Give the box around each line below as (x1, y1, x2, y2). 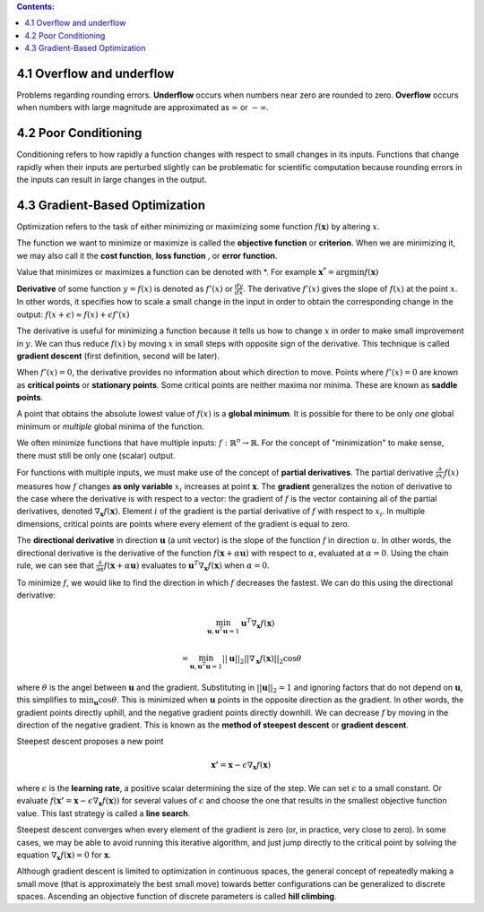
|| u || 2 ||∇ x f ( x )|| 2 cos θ (221, 654, 302, 666)
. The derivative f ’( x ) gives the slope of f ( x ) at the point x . (243, 283, 458, 294)
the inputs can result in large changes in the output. (16, 175, 207, 185)
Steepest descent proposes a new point (16, 736, 164, 747)
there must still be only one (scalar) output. (16, 450, 176, 460)
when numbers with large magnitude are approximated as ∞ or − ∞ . (16, 102, 269, 113)
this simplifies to (16, 694, 77, 705)
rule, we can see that (16, 560, 94, 571)
